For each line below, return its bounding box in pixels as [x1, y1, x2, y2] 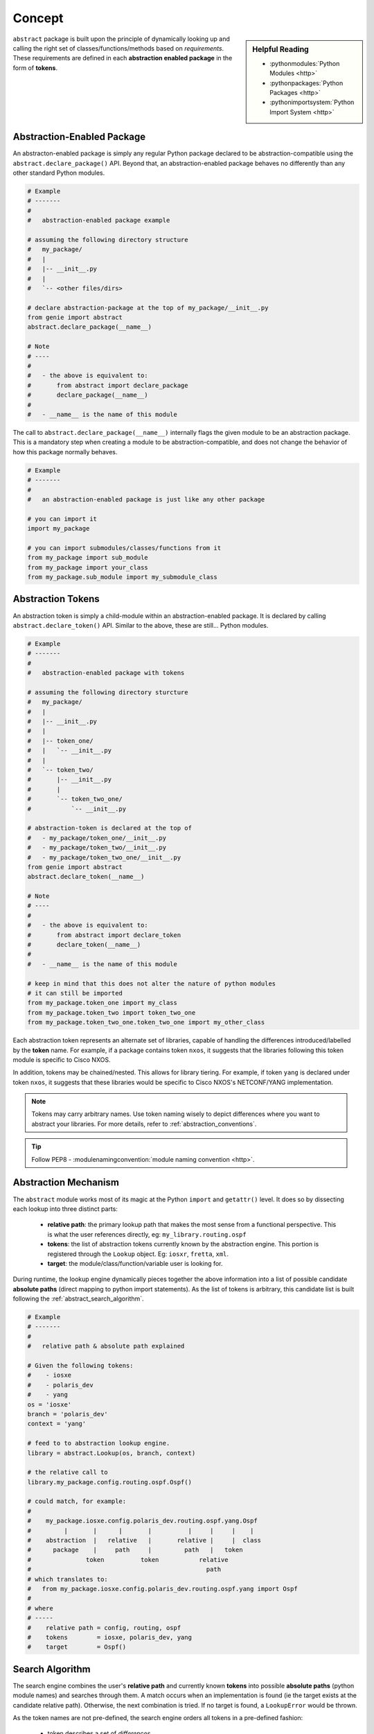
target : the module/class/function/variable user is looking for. [47, 1259, 223, 1267]
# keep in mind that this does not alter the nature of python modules [27, 979, 276, 988]
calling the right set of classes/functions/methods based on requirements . [12, 44, 224, 52]
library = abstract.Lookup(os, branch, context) [27, 1449, 196, 1457]
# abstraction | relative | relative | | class [27, 1536, 262, 1545]
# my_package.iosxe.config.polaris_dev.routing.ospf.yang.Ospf [27, 1517, 258, 1525]
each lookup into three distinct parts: [12, 1204, 118, 1213]
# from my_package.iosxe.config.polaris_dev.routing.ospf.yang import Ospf [27, 1585, 298, 1593]
